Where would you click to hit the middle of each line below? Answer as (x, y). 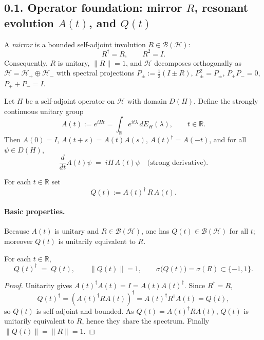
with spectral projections (96, 73)
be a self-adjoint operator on (70, 101)
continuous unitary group (44, 111)
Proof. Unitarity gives (38, 285)
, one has (155, 231)
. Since (195, 285)
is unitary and (77, 231)
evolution (29, 22)
